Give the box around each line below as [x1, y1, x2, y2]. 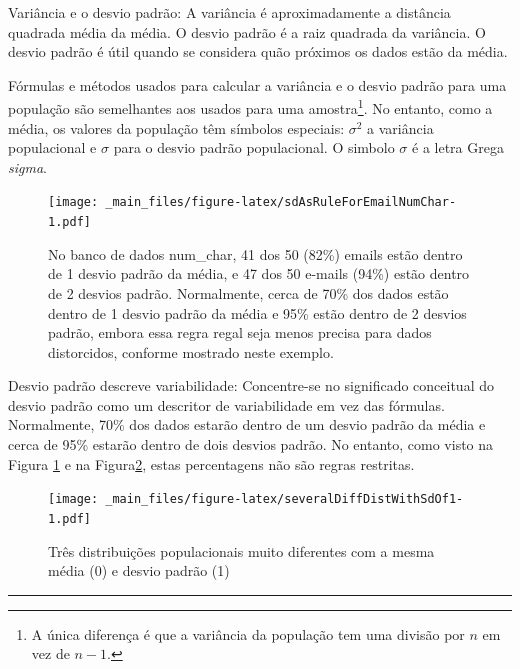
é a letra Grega [412, 137, 504, 158]
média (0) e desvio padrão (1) [48, 560, 230, 581]
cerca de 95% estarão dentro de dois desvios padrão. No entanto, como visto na [8, 434, 494, 455]
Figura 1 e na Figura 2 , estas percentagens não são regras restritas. [8, 453, 415, 474]
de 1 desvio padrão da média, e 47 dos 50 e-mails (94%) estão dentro [48, 263, 470, 284]
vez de [31, 643, 70, 664]
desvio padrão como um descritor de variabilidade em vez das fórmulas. [8, 394, 445, 415]
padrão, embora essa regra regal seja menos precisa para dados [48, 322, 432, 343]
